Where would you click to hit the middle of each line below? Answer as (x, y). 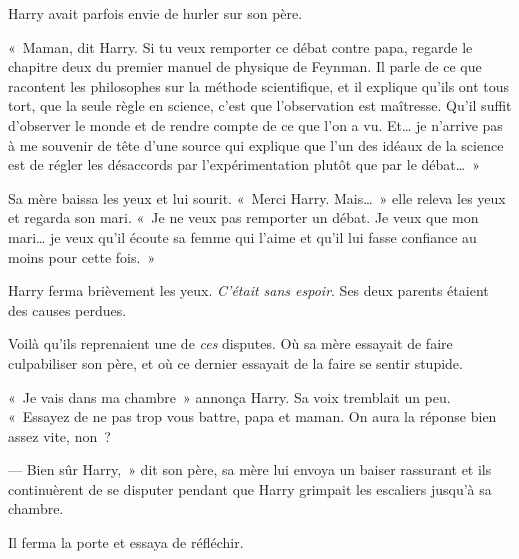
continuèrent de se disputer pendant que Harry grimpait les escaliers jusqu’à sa (250, 488)
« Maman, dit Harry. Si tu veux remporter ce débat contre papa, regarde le (240, 46)
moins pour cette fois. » (82, 256)
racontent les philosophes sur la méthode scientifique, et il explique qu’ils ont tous (259, 85)
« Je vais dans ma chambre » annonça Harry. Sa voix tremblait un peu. (229, 396)
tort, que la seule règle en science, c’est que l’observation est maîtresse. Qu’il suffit (260, 105)
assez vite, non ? (59, 435)
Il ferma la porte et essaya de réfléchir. (126, 542)
